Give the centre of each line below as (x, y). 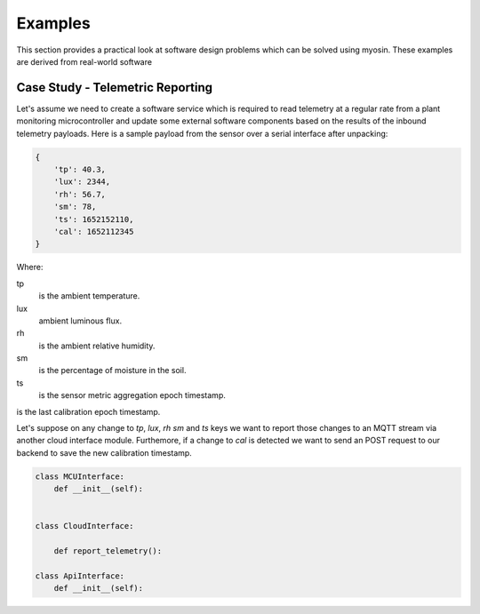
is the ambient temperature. (89, 296)
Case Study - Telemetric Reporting (115, 88)
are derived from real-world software (84, 61)
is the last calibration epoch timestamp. (88, 411)
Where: (30, 267)
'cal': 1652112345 (94, 231)
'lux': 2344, (82, 182)
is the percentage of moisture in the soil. (112, 371)
